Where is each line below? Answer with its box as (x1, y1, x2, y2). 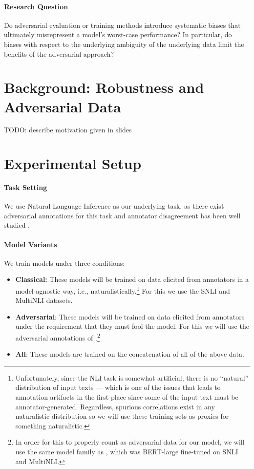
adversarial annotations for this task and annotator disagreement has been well (4, 210, 241, 220)
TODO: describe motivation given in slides (4, 125, 132, 135)
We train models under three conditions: (4, 257, 125, 268)
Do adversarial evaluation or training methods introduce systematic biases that (4, 20, 241, 30)
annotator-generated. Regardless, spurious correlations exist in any (15, 401, 215, 411)
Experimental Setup (4, 153, 142, 173)
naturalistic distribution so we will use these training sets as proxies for (15, 411, 229, 421)
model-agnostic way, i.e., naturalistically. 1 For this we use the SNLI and (15, 284, 230, 296)
